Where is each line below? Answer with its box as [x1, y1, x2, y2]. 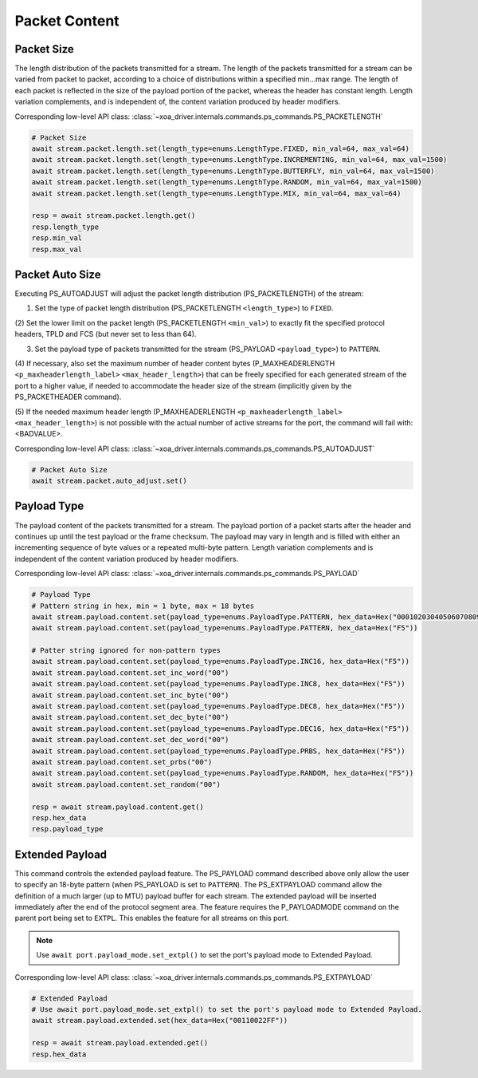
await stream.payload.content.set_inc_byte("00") [31, 690, 229, 700]
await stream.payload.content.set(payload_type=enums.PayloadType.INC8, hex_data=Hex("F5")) [31, 679, 406, 689]
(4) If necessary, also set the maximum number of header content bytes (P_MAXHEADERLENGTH [14, 358, 335, 368]
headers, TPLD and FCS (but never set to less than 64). [14, 330, 197, 339]
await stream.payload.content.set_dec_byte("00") [31, 713, 229, 722]
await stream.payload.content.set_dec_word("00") [31, 735, 229, 744]
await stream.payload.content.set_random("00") [31, 780, 221, 789]
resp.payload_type [31, 824, 104, 834]
